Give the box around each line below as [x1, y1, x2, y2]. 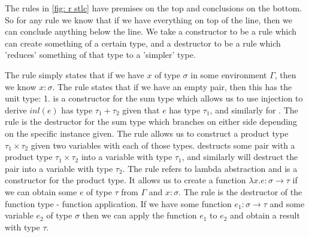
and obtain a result [230, 209, 300, 221]
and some [269, 197, 305, 210]
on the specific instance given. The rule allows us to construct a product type [5, 127, 289, 139]
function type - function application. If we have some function [5, 197, 232, 210]
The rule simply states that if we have [5, 68, 144, 81]
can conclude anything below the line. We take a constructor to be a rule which [5, 25, 297, 38]
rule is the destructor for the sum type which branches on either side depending [5, 115, 297, 128]
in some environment [190, 68, 267, 81]
